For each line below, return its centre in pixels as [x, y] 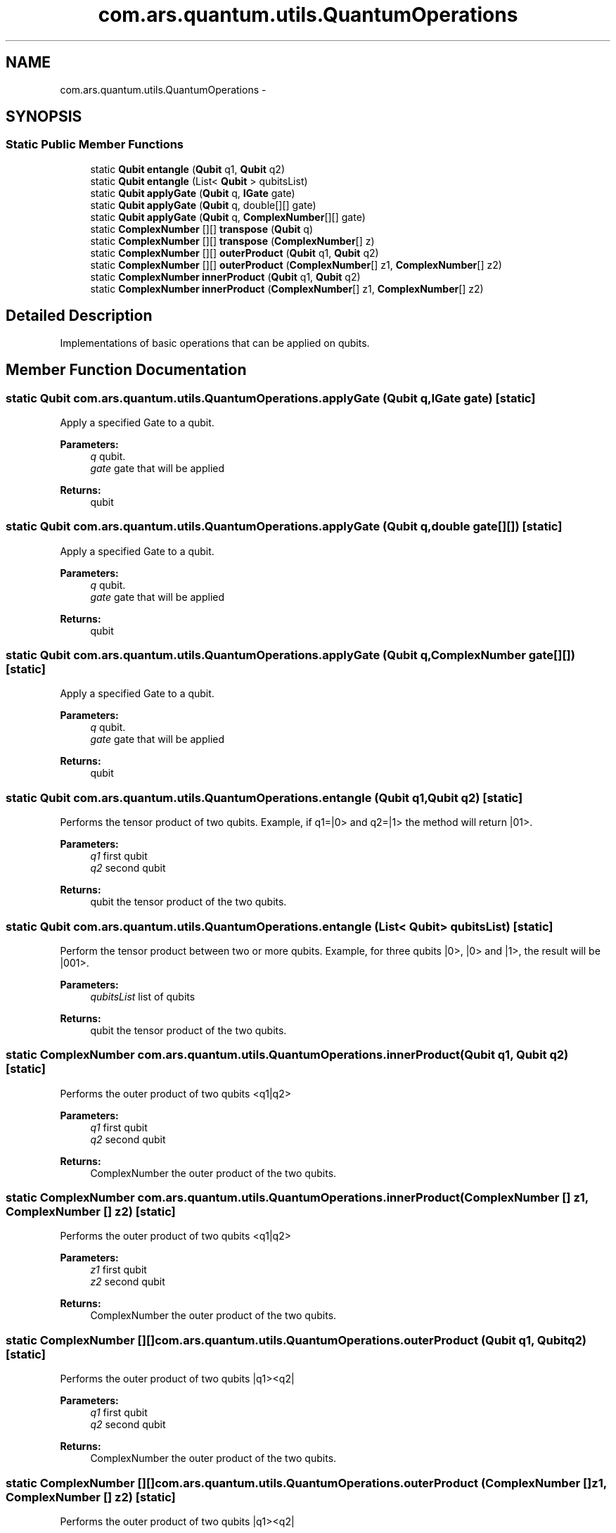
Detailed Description [79, 316]
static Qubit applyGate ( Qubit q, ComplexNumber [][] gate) [228, 217]
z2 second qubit [128, 1282]
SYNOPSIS [44, 117]
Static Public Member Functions [95, 145]
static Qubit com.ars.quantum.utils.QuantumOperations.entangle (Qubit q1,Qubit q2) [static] [264, 797]
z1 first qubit [118, 1270]
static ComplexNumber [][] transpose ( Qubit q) [202, 229]
